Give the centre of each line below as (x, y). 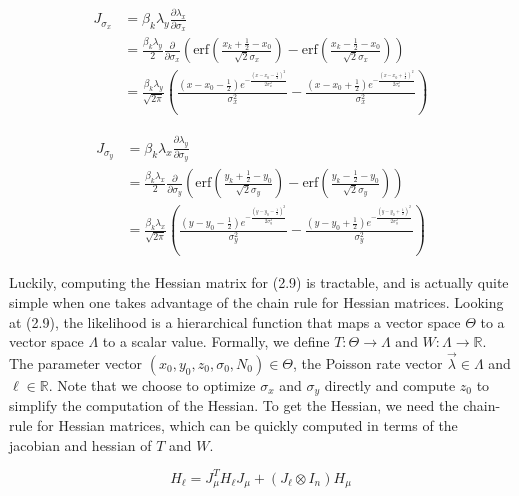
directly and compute (390, 384)
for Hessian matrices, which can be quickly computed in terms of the (247, 425)
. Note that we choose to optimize (152, 384)
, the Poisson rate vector (368, 362)
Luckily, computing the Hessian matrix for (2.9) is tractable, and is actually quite (259, 282)
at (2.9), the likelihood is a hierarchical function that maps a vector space (235, 321)
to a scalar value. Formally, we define (216, 341)
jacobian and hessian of (80, 444)
